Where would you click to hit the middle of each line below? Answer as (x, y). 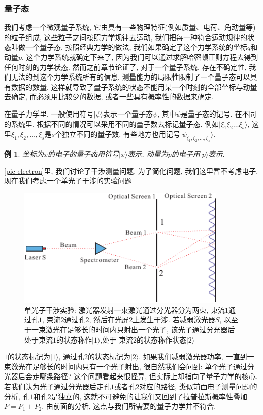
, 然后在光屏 (109, 319)
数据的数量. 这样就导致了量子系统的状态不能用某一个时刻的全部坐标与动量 (134, 86)
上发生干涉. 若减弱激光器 (174, 319)
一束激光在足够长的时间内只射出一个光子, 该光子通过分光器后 (133, 330)
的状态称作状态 (161, 339)
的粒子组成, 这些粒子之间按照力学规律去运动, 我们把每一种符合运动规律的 (126, 37)
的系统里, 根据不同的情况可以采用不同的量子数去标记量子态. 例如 (112, 123)
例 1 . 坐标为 (24, 154)
